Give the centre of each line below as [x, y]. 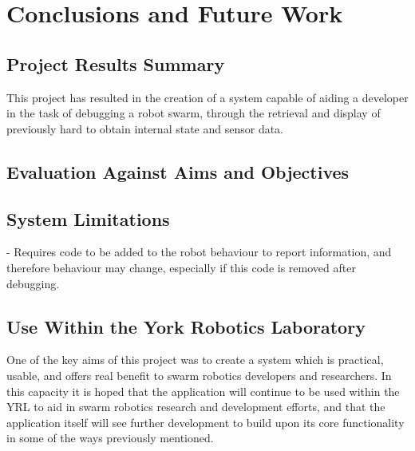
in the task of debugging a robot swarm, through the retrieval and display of [194, 113]
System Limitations [88, 218]
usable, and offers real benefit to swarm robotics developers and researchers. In [199, 375]
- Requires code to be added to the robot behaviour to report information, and [199, 252]
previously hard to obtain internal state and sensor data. [145, 128]
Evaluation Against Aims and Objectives [178, 171]
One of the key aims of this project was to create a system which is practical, [195, 360]
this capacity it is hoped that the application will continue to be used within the [203, 391]
